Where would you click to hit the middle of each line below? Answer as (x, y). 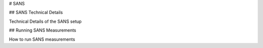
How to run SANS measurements (42, 39)
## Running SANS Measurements (43, 30)
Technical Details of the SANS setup (45, 21)
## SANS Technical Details (36, 13)
